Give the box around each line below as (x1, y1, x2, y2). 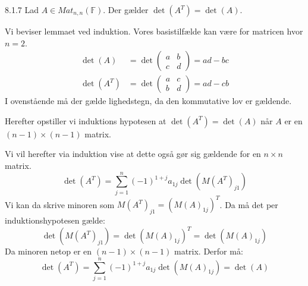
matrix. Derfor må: (174, 245, 243, 257)
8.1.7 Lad (5, 4, 39, 15)
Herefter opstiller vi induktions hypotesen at (5, 114, 166, 127)
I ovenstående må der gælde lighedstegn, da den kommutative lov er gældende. (5, 95, 292, 107)
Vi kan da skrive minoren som (5, 198, 115, 210)
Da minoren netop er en (5, 245, 92, 257)
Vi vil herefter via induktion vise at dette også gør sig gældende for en (5, 147, 261, 160)
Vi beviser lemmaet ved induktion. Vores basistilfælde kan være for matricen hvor (5, 25, 303, 37)
